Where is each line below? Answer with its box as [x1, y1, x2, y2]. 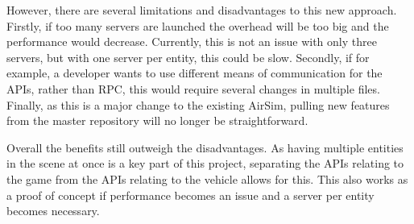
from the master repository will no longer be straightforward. [6, 112, 308, 129]
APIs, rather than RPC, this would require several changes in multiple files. [6, 80, 380, 97]
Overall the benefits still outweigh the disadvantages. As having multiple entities [6, 139, 404, 156]
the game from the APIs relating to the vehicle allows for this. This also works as [6, 170, 408, 187]
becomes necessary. [6, 202, 100, 219]
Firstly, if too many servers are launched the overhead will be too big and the [6, 17, 389, 34]
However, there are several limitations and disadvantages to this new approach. [6, 2, 397, 18]
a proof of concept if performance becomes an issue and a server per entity [6, 186, 375, 203]
